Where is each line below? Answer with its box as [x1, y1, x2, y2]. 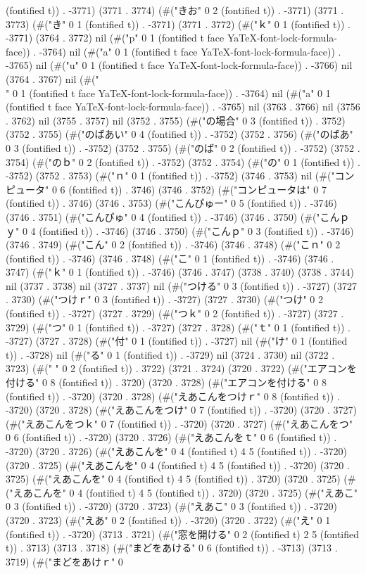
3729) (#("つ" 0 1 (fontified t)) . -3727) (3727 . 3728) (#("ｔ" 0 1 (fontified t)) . [6, 319, 351, 334]
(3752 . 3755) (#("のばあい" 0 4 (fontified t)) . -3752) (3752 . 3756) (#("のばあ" [6, 127, 353, 141]
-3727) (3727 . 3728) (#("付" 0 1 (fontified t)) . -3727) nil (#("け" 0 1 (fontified [6, 333, 348, 348]
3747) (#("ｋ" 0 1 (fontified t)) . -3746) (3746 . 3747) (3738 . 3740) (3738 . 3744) [6, 264, 354, 279]
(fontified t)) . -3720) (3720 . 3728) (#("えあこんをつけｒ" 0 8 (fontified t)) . [6, 388, 340, 403]
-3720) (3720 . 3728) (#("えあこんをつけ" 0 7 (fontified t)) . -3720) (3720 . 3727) [6, 402, 357, 417]
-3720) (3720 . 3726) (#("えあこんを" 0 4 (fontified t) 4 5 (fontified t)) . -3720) [6, 444, 347, 458]
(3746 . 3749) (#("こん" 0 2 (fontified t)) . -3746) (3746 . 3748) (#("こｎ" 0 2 [6, 237, 341, 252]
